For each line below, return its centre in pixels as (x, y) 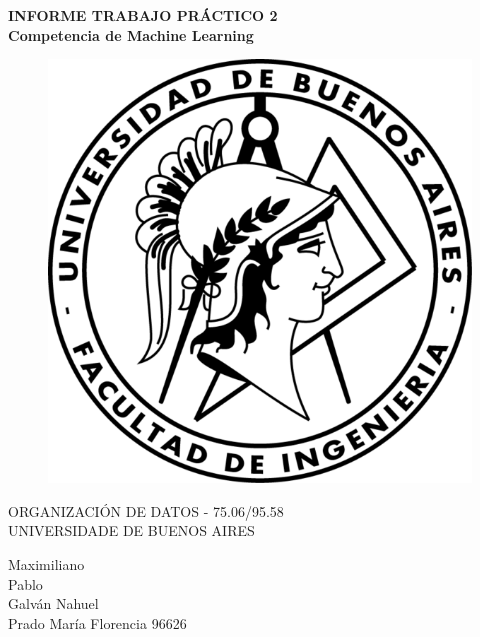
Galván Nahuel (53, 603)
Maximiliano (46, 563)
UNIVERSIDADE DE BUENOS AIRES (131, 530)
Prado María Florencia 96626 (97, 622)
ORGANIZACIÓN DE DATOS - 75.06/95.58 (146, 510)
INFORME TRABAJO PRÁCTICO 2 (143, 15)
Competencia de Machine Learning (131, 34)
